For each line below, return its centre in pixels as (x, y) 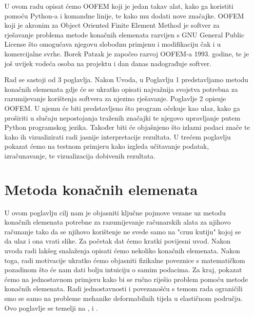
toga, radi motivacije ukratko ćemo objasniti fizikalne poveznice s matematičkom (125, 260)
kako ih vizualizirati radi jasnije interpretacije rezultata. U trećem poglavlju (118, 136)
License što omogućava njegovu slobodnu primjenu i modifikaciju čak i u (113, 44)
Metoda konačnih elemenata (101, 189)
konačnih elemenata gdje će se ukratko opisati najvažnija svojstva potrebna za (121, 89)
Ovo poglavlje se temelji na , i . (51, 307)
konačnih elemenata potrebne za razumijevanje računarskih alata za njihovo (118, 222)
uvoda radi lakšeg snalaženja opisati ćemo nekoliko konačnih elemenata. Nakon (122, 250)
